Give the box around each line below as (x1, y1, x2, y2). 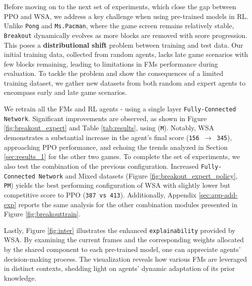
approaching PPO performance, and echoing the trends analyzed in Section (4, 142, 228, 152)
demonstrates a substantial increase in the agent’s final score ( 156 (4, 132, 200, 143)
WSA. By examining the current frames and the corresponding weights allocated (4, 234, 244, 245)
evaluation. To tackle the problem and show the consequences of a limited (4, 68, 223, 78)
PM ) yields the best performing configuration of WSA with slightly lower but (4, 180, 231, 190)
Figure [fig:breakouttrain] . (4, 209, 81, 219)
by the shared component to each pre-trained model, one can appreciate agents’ (4, 244, 241, 254)
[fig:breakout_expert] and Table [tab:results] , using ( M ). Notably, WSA (4, 123, 214, 133)
